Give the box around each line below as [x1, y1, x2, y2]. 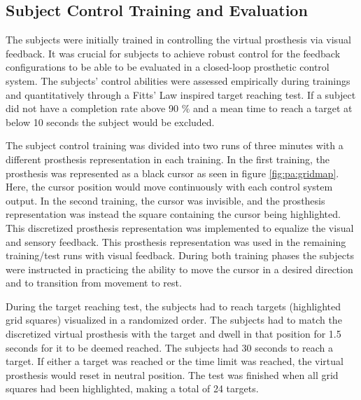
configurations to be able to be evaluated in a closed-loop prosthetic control [6, 60, 330, 74]
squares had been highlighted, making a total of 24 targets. [6, 381, 259, 396]
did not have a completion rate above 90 [6, 101, 178, 116]
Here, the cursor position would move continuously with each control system [6, 179, 333, 194]
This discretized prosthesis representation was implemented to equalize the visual [6, 220, 354, 235]
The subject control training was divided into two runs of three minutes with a [6, 138, 344, 153]
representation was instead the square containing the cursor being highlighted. [6, 207, 341, 221]
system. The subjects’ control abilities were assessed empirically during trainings [6, 73, 351, 88]
